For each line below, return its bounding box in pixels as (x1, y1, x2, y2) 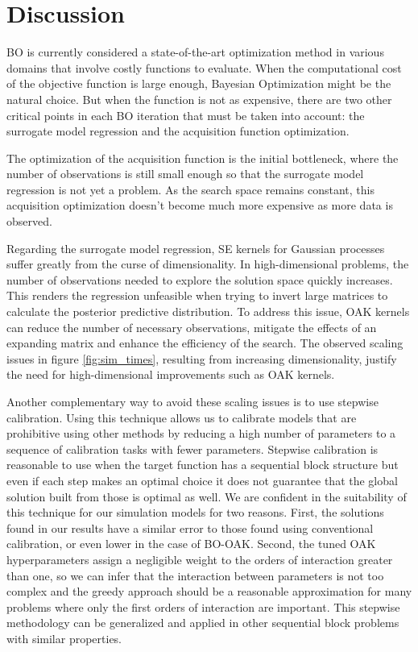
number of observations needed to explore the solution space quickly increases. (6, 271, 393, 288)
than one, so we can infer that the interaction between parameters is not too (6, 567, 384, 583)
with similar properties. (6, 629, 122, 646)
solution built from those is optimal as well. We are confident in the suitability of (6, 488, 407, 505)
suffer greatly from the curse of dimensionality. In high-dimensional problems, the (6, 255, 409, 272)
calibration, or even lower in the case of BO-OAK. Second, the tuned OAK (6, 535, 376, 552)
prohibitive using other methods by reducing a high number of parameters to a (6, 425, 396, 442)
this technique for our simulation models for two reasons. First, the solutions (6, 504, 384, 521)
